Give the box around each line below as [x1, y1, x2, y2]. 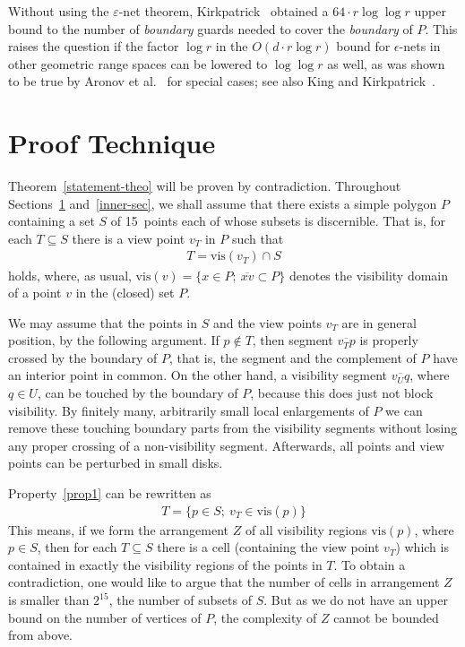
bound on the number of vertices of [8, 608, 202, 626]
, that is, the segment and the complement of [168, 348, 417, 367]
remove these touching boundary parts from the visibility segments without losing [8, 418, 458, 437]
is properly [359, 331, 418, 349]
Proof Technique [8, 125, 216, 161]
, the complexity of [213, 608, 317, 626]
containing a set [8, 211, 95, 230]
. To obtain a [333, 555, 406, 574]
